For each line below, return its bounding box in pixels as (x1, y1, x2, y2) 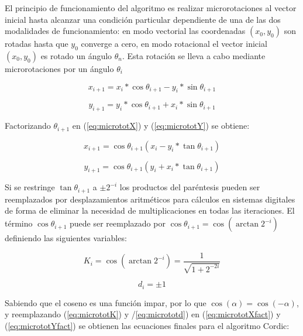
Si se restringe (5, 181, 55, 193)
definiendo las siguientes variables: (5, 232, 127, 244)
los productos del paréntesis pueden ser (119, 181, 260, 193)
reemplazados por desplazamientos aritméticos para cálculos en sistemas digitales (5, 193, 295, 205)
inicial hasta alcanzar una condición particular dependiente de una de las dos (5, 13, 281, 25)
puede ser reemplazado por (70, 217, 166, 229)
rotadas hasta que (5, 37, 68, 50)
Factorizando (5, 119, 51, 132)
